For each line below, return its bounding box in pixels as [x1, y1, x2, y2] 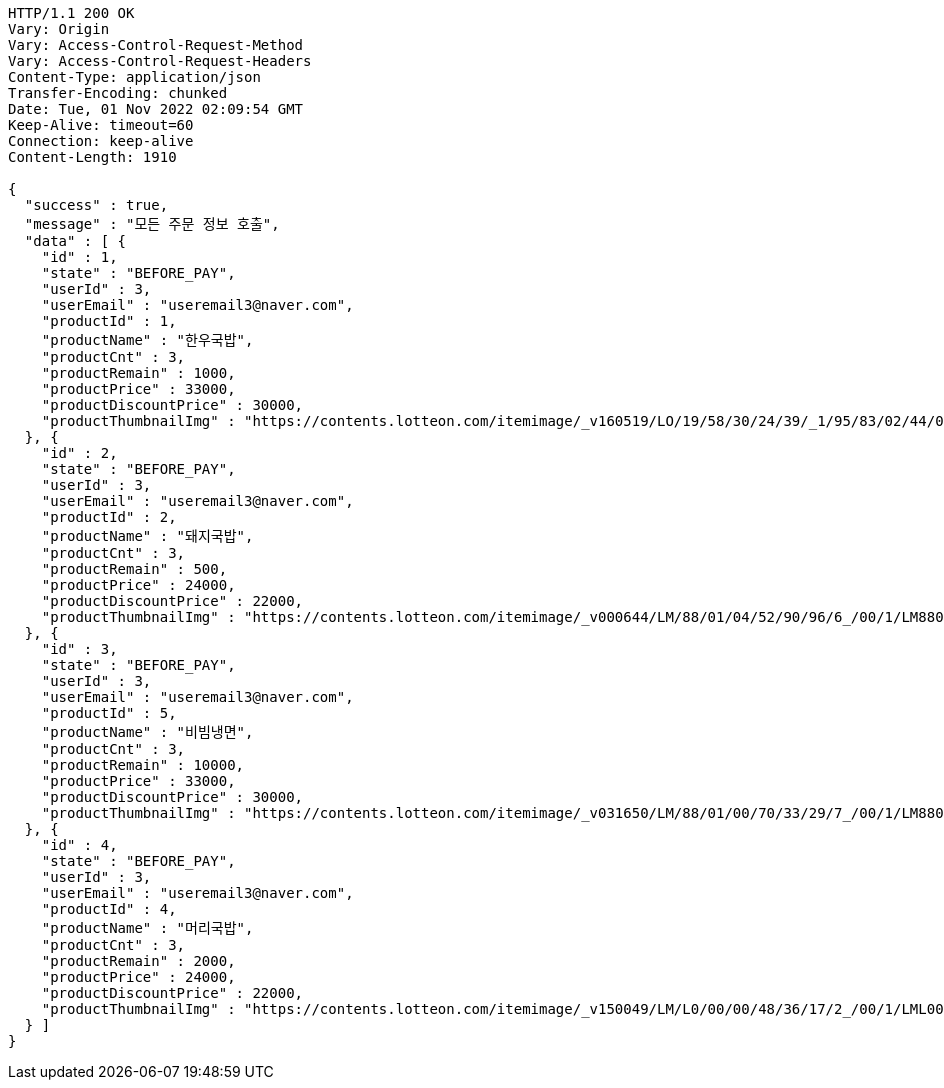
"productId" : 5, [41, 705, 177, 721]
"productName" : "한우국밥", [41, 332, 254, 348]
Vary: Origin [8, 21, 110, 37]
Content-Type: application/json [8, 69, 261, 85]
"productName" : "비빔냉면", [41, 724, 254, 740]
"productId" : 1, [41, 313, 177, 329]
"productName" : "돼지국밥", [41, 528, 254, 544]
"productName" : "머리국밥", [41, 920, 254, 936]
